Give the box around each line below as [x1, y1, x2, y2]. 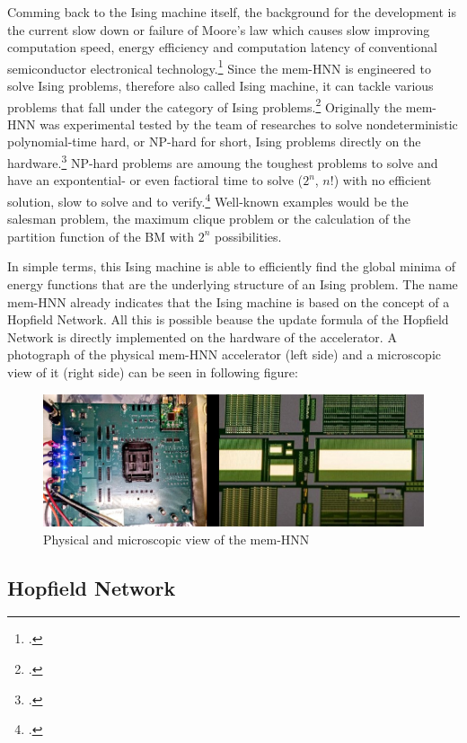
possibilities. [214, 226, 282, 245]
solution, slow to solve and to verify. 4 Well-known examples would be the [7, 189, 409, 210]
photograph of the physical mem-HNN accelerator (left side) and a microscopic [7, 345, 441, 364]
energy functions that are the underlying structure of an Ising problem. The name [7, 274, 458, 293]
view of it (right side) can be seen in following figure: [7, 362, 298, 381]
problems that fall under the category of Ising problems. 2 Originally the [7, 94, 402, 116]
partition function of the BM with [7, 226, 194, 245]
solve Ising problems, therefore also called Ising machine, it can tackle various [7, 76, 434, 95]
